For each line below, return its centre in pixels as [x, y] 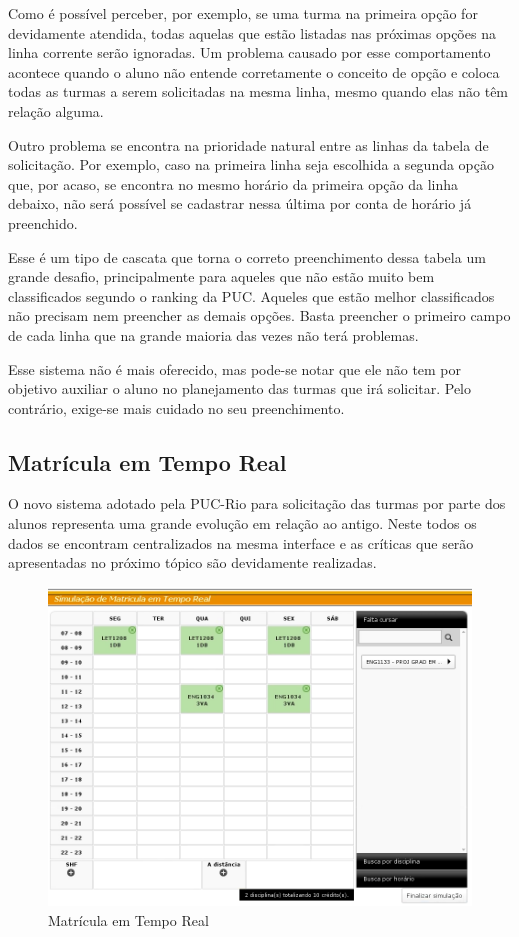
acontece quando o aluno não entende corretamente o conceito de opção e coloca [254, 71]
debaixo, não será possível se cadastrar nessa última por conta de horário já [240, 203]
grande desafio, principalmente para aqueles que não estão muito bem [221, 276]
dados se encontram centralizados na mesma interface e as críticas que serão [241, 542]
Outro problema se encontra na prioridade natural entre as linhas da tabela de [248, 144]
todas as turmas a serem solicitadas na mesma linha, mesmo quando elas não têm [258, 91]
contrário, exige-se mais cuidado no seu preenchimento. [176, 407]
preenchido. [43, 222]
